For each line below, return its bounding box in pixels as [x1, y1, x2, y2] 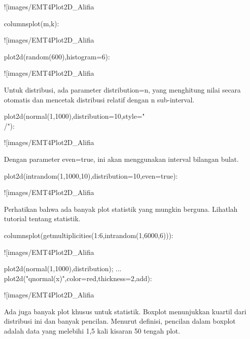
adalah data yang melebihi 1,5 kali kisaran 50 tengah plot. [4, 326, 180, 336]
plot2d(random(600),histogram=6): [4, 51, 110, 61]
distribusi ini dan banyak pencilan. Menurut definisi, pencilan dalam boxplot [4, 316, 236, 326]
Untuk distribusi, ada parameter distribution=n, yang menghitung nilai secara [4, 84, 241, 95]
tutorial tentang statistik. [4, 213, 80, 224]
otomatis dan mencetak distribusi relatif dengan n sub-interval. [4, 94, 195, 104]
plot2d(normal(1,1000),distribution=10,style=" [4, 111, 145, 121]
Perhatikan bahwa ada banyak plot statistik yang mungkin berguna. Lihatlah [4, 203, 238, 214]
